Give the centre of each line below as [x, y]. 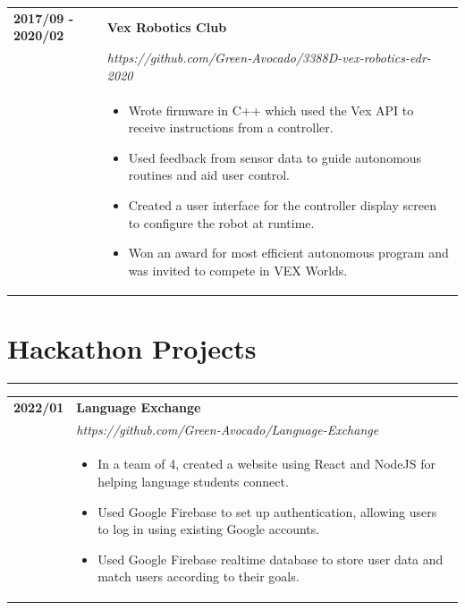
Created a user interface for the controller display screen [282, 205]
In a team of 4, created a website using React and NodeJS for [266, 464]
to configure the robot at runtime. [221, 222]
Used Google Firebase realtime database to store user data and [271, 559]
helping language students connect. [193, 482]
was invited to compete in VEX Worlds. [238, 270]
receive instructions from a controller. [231, 127]
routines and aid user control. [209, 175]
